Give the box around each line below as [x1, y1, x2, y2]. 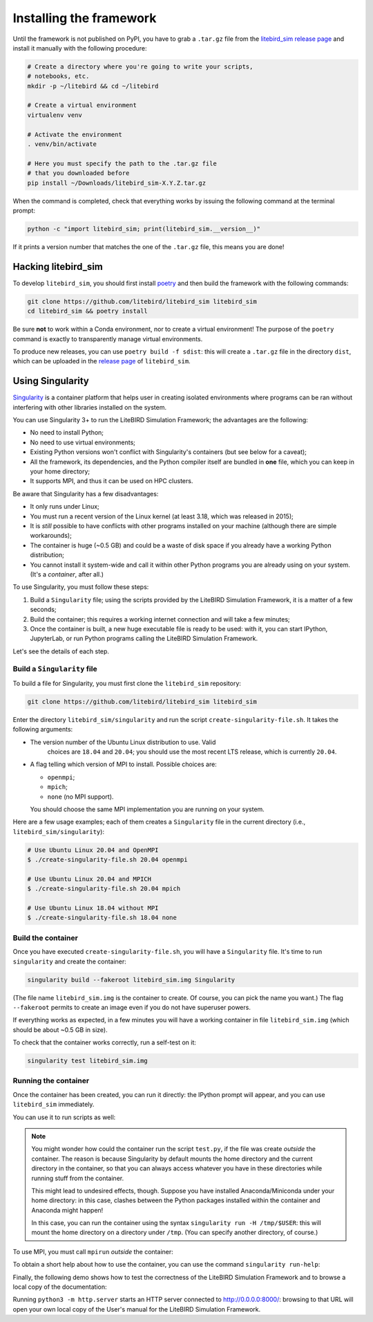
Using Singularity [12, 375, 90, 387]
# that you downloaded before [27, 170, 130, 177]
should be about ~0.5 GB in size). [12, 1025, 108, 1034]
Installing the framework [12, 10, 157, 26]
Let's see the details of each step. [12, 647, 110, 655]
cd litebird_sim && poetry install [27, 307, 148, 315]
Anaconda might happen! [31, 1206, 104, 1214]
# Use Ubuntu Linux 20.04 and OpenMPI [27, 846, 159, 854]
